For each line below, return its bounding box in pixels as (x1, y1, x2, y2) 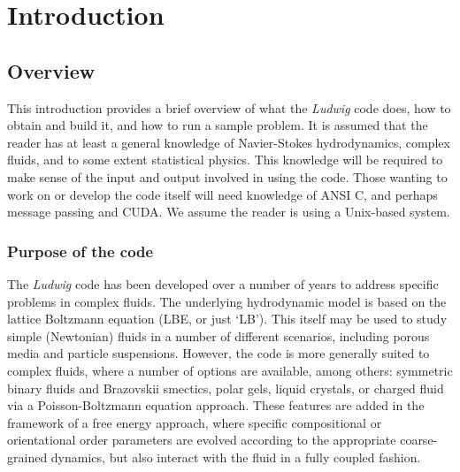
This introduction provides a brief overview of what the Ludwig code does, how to (7, 98, 451, 117)
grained (7, 447, 48, 466)
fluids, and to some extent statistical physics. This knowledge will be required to (7, 150, 443, 169)
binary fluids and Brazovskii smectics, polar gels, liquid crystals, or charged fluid (7, 378, 444, 397)
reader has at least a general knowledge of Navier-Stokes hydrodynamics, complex (7, 133, 450, 151)
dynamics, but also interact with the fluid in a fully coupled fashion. (50, 447, 421, 466)
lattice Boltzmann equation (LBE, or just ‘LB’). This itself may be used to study (7, 309, 448, 328)
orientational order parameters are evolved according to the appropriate (7, 430, 396, 449)
